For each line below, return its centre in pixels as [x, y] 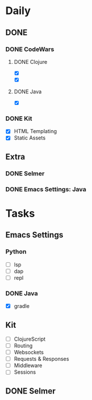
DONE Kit [19, 118]
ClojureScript [30, 339]
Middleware [28, 365]
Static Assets [30, 138]
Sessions [25, 372]
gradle [22, 306]
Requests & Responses [41, 359]
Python [16, 252]
